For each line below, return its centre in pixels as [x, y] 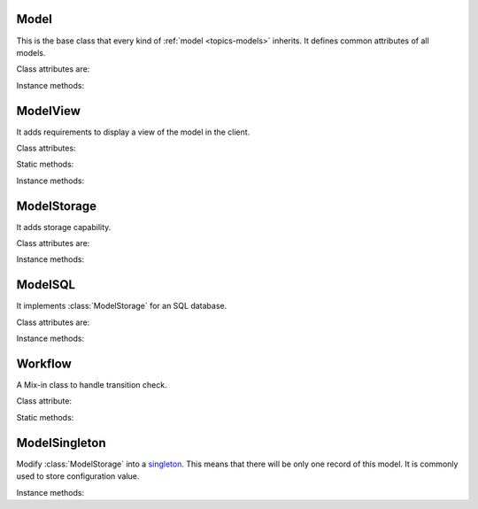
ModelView [49, 111]
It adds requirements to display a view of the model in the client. [133, 132]
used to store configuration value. [78, 476]
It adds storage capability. [64, 227]
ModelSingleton [61, 443]
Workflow [44, 363]
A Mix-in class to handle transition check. [92, 385]
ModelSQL [46, 285]
